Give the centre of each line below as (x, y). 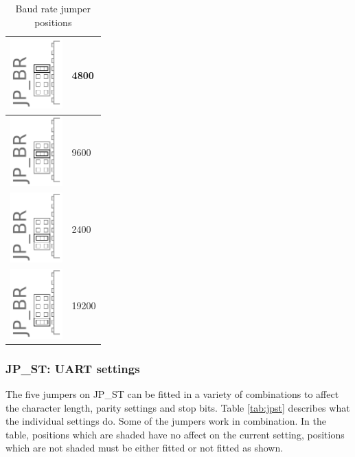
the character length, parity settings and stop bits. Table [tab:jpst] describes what (178, 407)
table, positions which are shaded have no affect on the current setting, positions (175, 434)
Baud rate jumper (53, 8)
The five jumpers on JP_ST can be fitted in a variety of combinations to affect (172, 394)
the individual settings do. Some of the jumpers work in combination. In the (166, 421)
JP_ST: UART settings (73, 368)
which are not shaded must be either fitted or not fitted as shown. (145, 448)
